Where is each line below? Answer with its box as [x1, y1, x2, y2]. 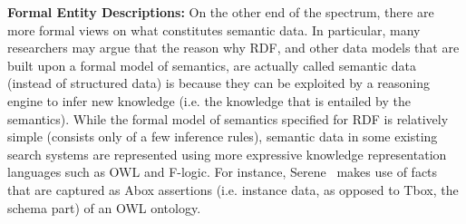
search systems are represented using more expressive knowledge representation [7, 144, 447, 163]
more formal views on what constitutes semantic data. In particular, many [7, 20, 421, 39]
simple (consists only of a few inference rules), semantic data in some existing [7, 127, 438, 146]
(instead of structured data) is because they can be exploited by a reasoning [7, 73, 431, 93]
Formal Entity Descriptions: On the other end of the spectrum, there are [7, 3, 434, 21]
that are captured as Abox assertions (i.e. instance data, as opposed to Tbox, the [7, 180, 459, 199]
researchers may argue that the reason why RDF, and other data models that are [7, 38, 460, 57]
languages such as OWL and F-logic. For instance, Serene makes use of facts [7, 162, 438, 181]
